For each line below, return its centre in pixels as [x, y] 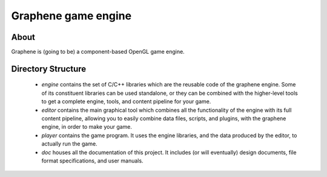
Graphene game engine [71, 16]
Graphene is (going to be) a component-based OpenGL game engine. [98, 52]
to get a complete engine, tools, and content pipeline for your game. [126, 101]
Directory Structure [49, 69]
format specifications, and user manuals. [92, 161]
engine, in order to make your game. [87, 127]
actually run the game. [69, 144]
